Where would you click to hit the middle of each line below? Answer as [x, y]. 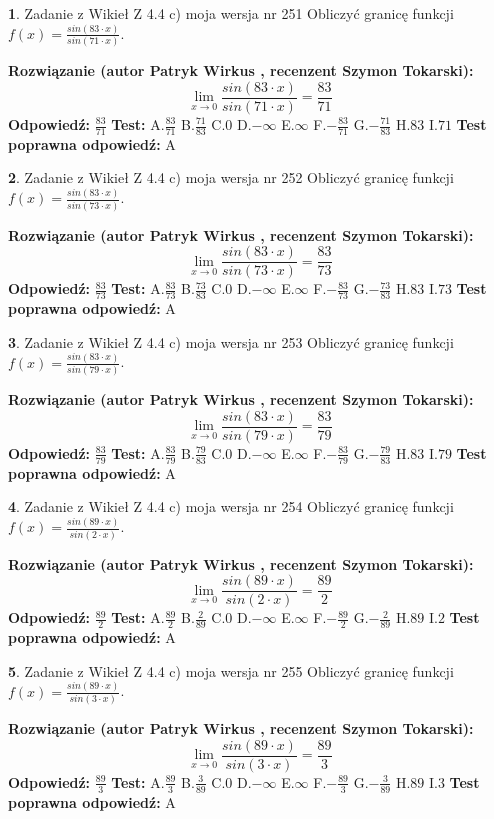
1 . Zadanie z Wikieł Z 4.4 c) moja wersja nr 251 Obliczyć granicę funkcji [231, 13]
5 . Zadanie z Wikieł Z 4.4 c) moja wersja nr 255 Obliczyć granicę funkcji [231, 670]
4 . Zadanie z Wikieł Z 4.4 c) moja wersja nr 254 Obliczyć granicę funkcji [231, 506]
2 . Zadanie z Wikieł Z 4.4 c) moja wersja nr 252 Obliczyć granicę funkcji [231, 177]
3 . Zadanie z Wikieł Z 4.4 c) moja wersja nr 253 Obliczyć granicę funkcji [231, 341]
